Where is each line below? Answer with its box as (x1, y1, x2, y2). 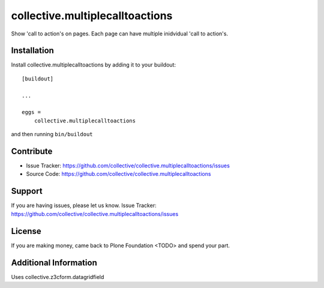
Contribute (11, 146, 53, 156)
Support (11, 186, 43, 196)
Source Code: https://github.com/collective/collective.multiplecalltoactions (26, 170, 211, 178)
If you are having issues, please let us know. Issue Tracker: (11, 202, 157, 209)
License (11, 226, 41, 236)
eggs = (22, 109, 41, 116)
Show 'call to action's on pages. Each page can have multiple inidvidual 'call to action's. (11, 30, 228, 37)
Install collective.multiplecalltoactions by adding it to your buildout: (11, 61, 176, 68)
